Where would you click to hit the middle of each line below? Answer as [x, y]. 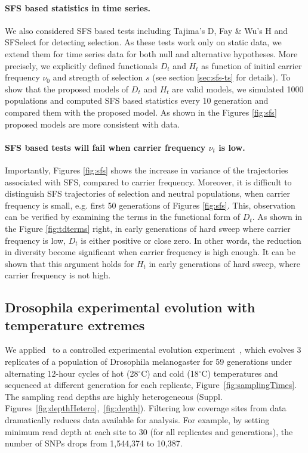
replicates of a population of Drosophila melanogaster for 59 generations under [149, 362]
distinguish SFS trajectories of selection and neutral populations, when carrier [148, 193]
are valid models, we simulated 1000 [238, 89]
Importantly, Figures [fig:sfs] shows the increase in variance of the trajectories [147, 170]
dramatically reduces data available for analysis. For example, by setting [137, 420]
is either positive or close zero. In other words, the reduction [191, 240]
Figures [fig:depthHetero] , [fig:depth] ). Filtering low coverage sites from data [146, 408]
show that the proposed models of [67, 89]
